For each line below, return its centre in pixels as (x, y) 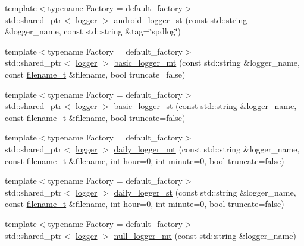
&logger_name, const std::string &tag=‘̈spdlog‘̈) (93, 31)
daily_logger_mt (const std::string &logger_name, (207, 148)
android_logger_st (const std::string (181, 19)
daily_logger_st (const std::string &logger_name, (205, 192)
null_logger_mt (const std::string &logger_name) (205, 235)
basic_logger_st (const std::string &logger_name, (205, 106)
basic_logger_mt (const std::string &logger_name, (207, 63)
